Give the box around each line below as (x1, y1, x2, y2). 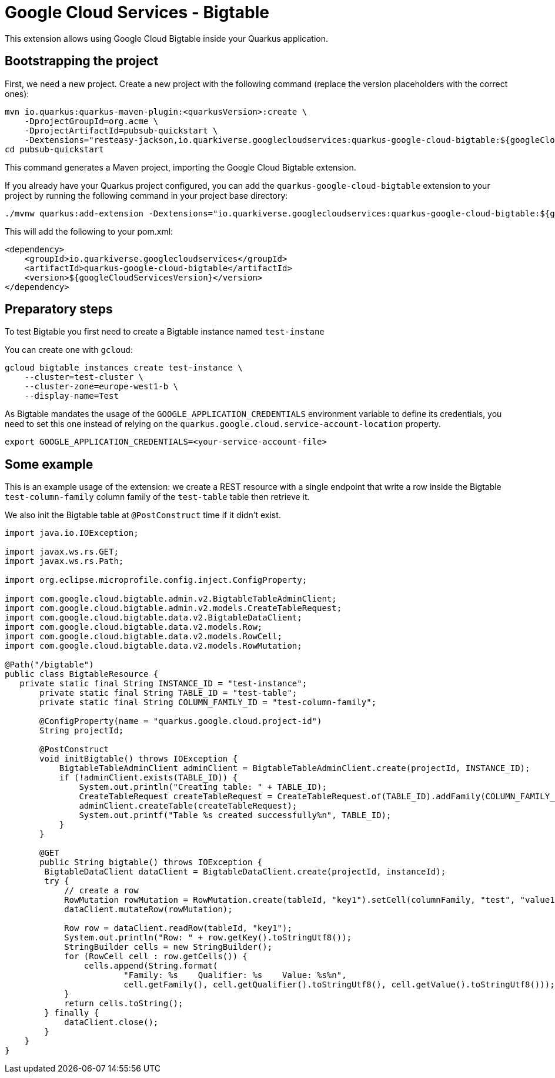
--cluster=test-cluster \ (24, 372, 144, 382)
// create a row (64, 886, 139, 896)
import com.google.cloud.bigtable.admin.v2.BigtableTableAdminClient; (5, 594, 337, 604)
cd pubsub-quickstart (5, 144, 104, 154)
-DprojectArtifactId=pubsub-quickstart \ (24, 125, 218, 135)
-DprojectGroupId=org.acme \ (24, 116, 159, 126)
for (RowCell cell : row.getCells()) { (64, 952, 248, 962)
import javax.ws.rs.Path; (5, 556, 124, 566)
